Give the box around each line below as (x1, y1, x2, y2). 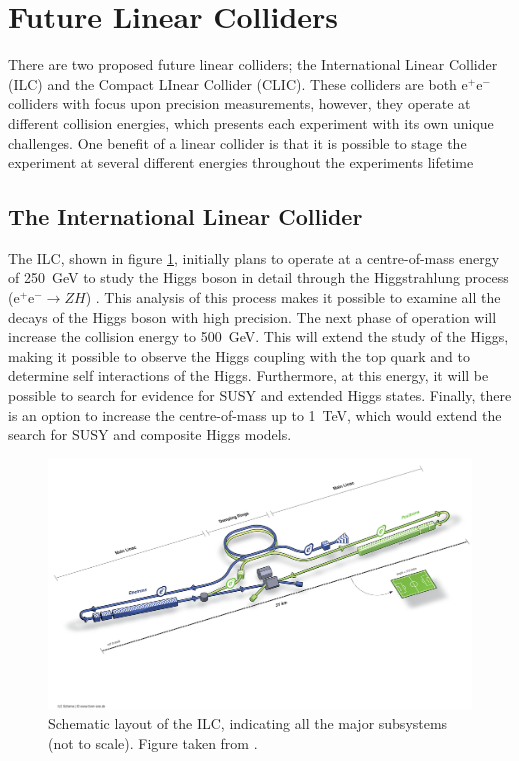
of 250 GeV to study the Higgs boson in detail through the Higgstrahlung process (8, 267, 509, 288)
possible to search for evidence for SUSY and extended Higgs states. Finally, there (8, 385, 512, 406)
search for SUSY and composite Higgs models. (8, 424, 292, 445)
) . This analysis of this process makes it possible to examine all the (85, 287, 501, 308)
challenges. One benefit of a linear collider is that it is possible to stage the (8, 132, 467, 153)
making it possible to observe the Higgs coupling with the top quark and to (8, 345, 471, 366)
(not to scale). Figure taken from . (48, 732, 258, 753)
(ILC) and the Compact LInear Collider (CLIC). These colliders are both (8, 73, 457, 94)
